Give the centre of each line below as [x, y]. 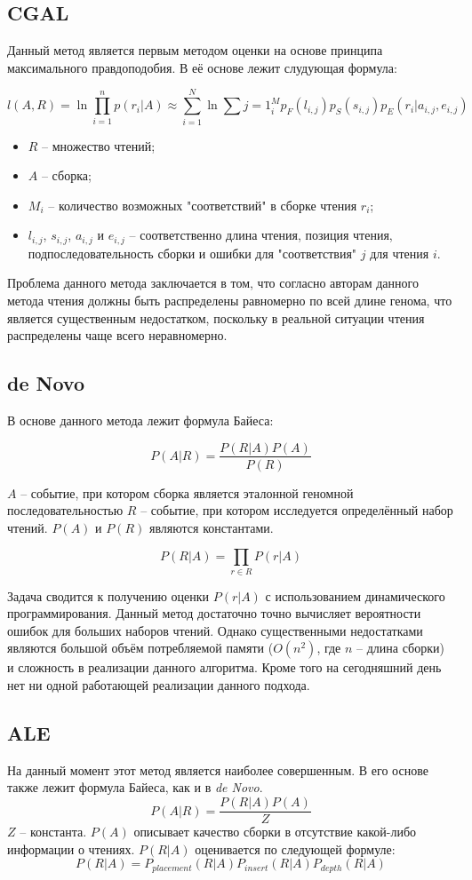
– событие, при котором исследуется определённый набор [297, 510]
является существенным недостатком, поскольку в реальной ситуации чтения [216, 317]
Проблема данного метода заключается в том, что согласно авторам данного [213, 283]
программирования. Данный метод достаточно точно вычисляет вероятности [214, 613]
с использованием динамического [355, 595]
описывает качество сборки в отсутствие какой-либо [275, 832]
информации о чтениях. [71, 848]
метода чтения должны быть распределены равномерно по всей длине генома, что [230, 300]
